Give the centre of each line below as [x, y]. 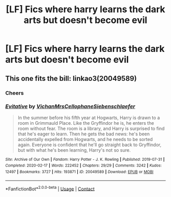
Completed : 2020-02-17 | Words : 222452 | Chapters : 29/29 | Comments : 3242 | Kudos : [83, 166]
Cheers [15, 93]
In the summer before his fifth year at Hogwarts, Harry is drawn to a [89, 118]
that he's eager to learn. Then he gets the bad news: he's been [84, 134]
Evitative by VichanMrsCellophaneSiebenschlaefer [70, 106]
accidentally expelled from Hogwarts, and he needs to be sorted [85, 139]
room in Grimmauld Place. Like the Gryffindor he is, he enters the [86, 123]
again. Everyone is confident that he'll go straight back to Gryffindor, [90, 145]
